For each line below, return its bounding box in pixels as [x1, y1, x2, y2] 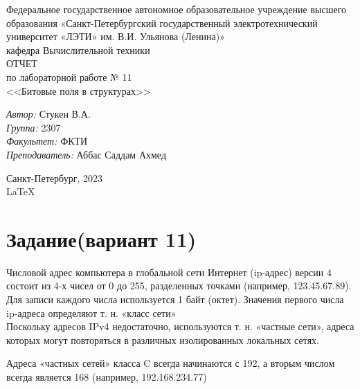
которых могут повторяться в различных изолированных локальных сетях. [6, 332, 319, 347]
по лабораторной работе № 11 [6, 69, 132, 84]
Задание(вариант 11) [6, 224, 197, 253]
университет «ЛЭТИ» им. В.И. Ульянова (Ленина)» [6, 29, 225, 44]
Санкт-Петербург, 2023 [6, 170, 102, 185]
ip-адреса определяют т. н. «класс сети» [6, 305, 177, 320]
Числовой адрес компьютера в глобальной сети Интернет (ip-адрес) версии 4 [6, 264, 332, 279]
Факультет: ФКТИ [6, 134, 88, 148]
